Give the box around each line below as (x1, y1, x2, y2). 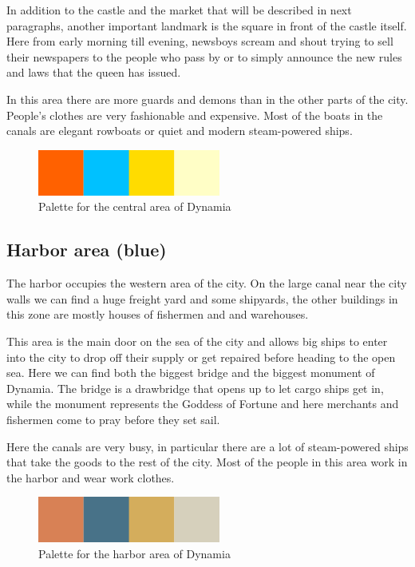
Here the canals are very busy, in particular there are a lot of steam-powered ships (6, 438, 409, 454)
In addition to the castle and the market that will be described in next (6, 2, 352, 18)
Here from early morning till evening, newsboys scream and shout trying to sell (6, 33, 393, 50)
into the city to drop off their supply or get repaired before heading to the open (6, 348, 396, 365)
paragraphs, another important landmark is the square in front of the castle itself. (6, 17, 407, 34)
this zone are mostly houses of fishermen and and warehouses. (6, 306, 309, 323)
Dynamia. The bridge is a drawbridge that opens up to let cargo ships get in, (6, 379, 384, 396)
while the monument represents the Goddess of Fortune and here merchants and (6, 395, 399, 412)
